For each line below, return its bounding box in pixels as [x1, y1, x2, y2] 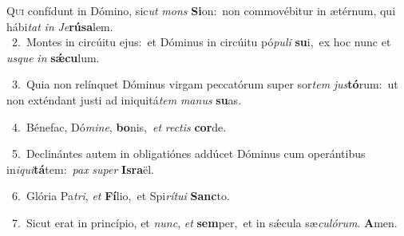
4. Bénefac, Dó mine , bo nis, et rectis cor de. [11, 118, 227, 135]
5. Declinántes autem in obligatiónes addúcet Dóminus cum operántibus [11, 145, 366, 162]
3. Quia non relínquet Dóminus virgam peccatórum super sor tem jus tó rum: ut [11, 76, 398, 92]
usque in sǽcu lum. [6, 49, 100, 65]
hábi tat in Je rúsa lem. [6, 18, 113, 34]
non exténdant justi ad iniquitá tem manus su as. [6, 91, 242, 108]
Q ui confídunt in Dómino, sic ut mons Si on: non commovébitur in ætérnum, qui [6, 2, 396, 18]
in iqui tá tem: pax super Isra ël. [6, 160, 154, 177]
